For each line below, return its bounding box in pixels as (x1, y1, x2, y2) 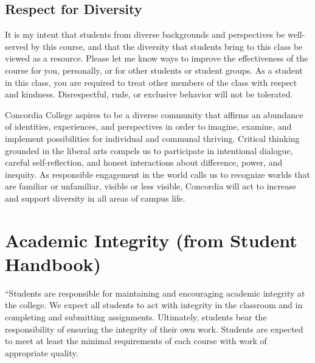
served (5, 40, 29, 52)
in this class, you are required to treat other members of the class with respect (5, 76, 297, 88)
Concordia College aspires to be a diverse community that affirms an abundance (5, 108, 303, 121)
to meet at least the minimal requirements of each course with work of (5, 334, 267, 347)
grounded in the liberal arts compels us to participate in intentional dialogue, (5, 144, 293, 157)
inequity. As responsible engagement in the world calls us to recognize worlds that (5, 167, 310, 180)
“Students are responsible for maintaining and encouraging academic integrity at (5, 286, 305, 299)
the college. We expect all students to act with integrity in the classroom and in (5, 298, 303, 311)
